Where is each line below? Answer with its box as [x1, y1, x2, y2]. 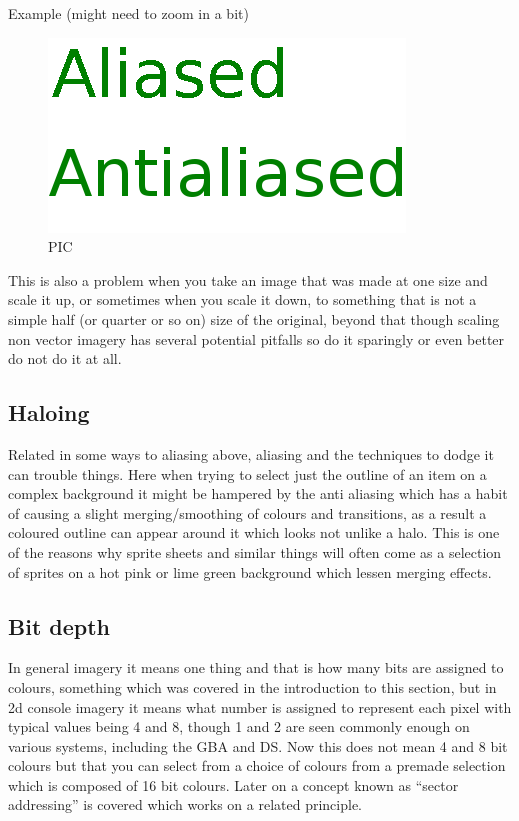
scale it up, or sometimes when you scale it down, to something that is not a [8, 289, 477, 310]
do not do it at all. [8, 348, 122, 369]
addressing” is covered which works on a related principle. [8, 794, 362, 815]
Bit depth [8, 610, 111, 641]
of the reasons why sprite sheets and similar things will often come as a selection [8, 541, 502, 562]
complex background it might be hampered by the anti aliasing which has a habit [8, 483, 508, 504]
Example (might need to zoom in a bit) [8, 3, 249, 23]
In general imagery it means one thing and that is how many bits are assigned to [8, 657, 504, 678]
